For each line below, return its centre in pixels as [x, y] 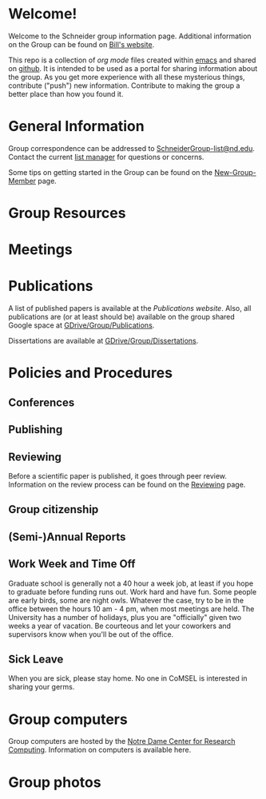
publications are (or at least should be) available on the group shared [122, 317]
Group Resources [67, 213]
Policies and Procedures [91, 373]
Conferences [42, 402]
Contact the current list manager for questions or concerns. [106, 157]
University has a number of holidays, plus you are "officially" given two [125, 617]
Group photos [55, 782]
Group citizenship [54, 509]
